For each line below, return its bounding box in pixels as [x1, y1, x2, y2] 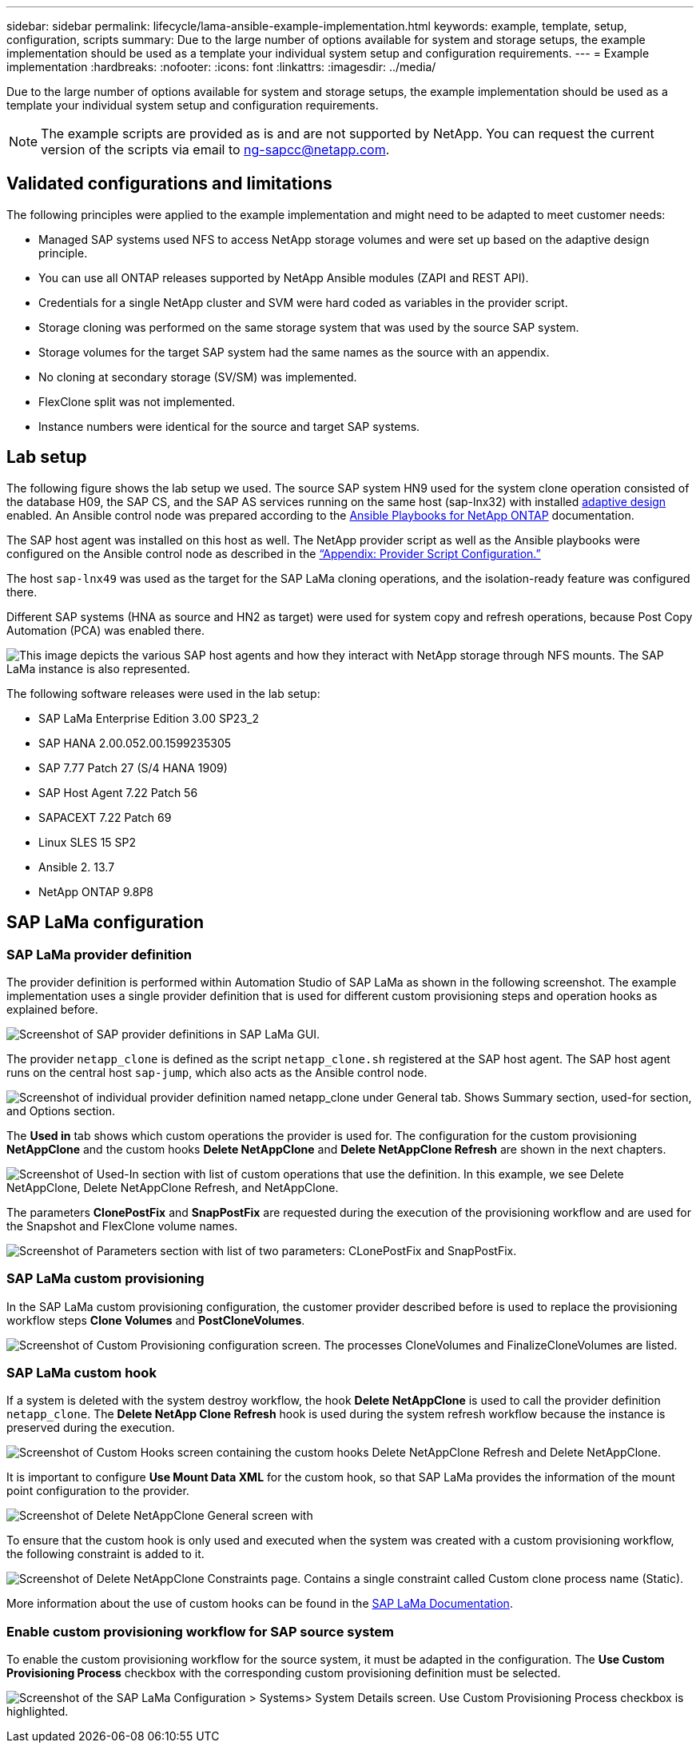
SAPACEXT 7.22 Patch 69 [38, 810, 172, 824]
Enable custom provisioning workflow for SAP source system [6, 1623, 394, 1640]
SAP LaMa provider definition [6, 946, 193, 963]
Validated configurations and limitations [6, 173, 332, 194]
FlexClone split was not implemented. [38, 394, 236, 409]
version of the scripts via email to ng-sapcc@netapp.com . [41, 142, 390, 157]
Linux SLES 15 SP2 [38, 835, 137, 849]
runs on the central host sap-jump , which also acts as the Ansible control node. [6, 1065, 428, 1079]
